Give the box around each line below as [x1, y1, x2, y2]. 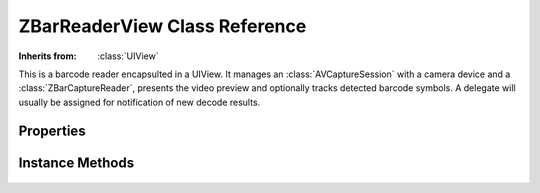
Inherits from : [18, 50, 77, 62]
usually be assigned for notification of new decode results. [18, 96, 261, 108]
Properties [18, 122, 86, 139]
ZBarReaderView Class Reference [18, 15, 307, 37]
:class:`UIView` [97, 50, 159, 62]
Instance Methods [18, 154, 135, 171]
